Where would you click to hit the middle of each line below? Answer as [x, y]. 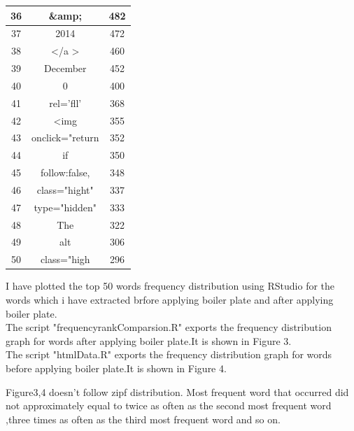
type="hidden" [65, 207]
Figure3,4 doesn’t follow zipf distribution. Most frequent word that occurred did [177, 391]
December [65, 68]
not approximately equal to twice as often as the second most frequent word [169, 405]
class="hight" [65, 189]
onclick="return [65, 137]
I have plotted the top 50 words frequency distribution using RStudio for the [170, 286]
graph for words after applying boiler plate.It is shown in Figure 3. [149, 340]
